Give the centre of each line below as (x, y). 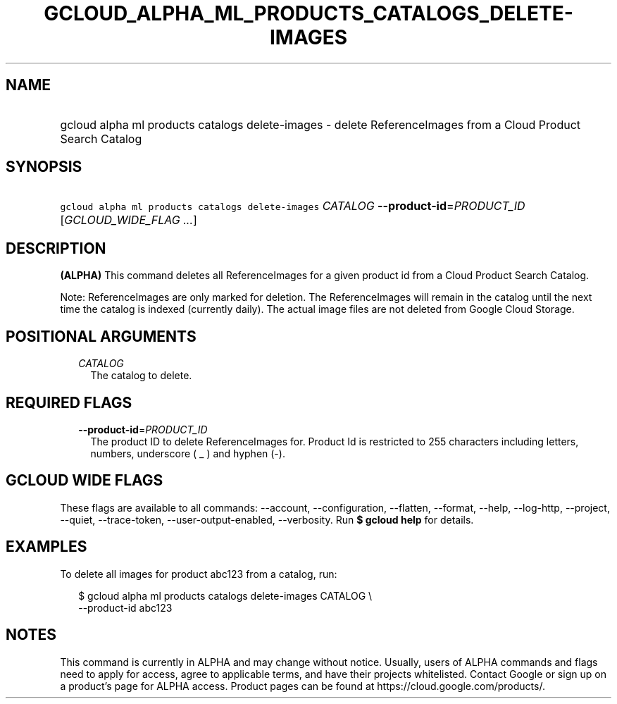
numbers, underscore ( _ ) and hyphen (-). (188, 453)
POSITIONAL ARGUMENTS (101, 336)
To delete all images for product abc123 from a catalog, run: (199, 574)
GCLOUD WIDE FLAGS (85, 481)
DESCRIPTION (56, 248)
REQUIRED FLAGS (69, 402)
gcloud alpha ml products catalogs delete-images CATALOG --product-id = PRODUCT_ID (293, 206)
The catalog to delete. (141, 376)
